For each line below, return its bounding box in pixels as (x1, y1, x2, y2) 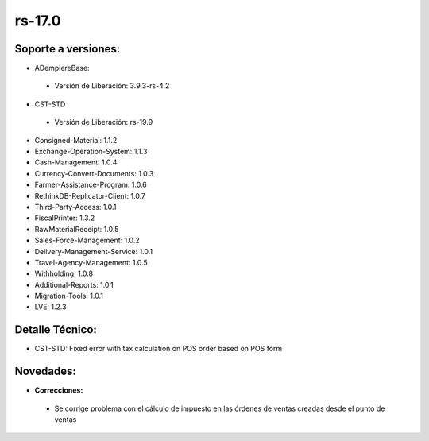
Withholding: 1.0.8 (34, 269, 94, 278)
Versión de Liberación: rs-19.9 (54, 118, 153, 127)
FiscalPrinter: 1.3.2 (34, 213, 95, 222)
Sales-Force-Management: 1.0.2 (34, 235, 141, 246)
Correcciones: (34, 385, 83, 395)
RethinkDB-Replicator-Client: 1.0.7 (34, 191, 146, 200)
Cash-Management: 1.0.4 (34, 157, 118, 167)
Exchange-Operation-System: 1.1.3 (34, 147, 148, 157)
